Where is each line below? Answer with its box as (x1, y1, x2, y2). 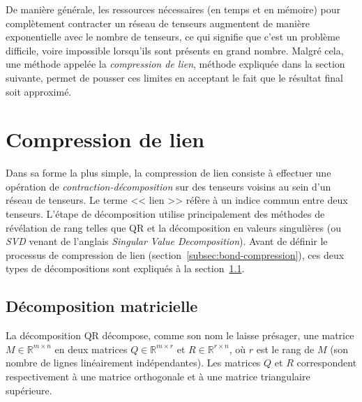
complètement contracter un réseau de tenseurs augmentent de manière (6, 15, 310, 30)
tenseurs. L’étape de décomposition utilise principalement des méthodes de (6, 207, 325, 221)
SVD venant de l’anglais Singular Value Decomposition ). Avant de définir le (6, 234, 328, 248)
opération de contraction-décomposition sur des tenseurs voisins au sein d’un (6, 179, 331, 193)
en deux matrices (54, 341, 128, 356)
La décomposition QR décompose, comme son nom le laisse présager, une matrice (6, 328, 354, 343)
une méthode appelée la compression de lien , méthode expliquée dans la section (6, 57, 345, 71)
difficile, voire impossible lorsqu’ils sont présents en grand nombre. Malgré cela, (6, 43, 344, 57)
